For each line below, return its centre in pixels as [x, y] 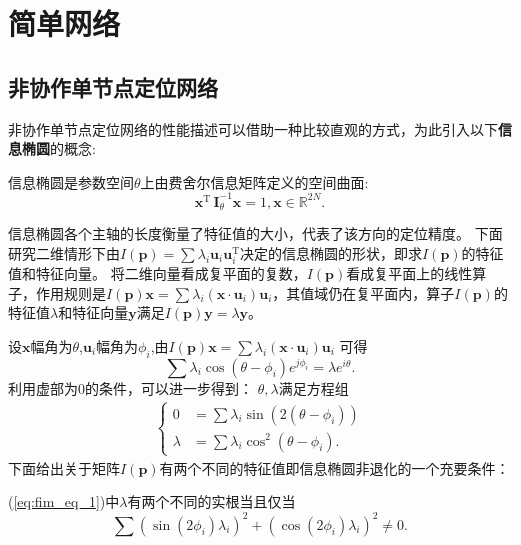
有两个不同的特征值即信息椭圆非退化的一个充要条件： [334, 467]
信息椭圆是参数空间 [71, 181]
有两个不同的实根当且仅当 [211, 501]
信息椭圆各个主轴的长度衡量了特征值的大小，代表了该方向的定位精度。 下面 [255, 233]
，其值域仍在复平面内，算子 [363, 292]
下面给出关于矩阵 [64, 467]
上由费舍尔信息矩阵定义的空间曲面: [254, 181]
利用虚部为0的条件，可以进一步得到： [130, 387]
